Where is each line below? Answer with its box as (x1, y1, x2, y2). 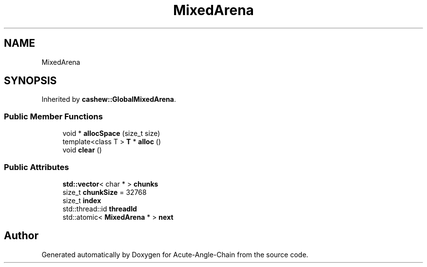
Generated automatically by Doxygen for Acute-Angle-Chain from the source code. (41, 250, 309, 259)
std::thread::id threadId (62, 204, 137, 213)
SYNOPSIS (4, 75, 57, 87)
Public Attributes (4, 162, 69, 172)
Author (4, 229, 39, 242)
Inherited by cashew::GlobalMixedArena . (41, 95, 176, 104)
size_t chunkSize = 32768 (62, 188, 147, 196)
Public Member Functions (4, 111, 103, 121)
